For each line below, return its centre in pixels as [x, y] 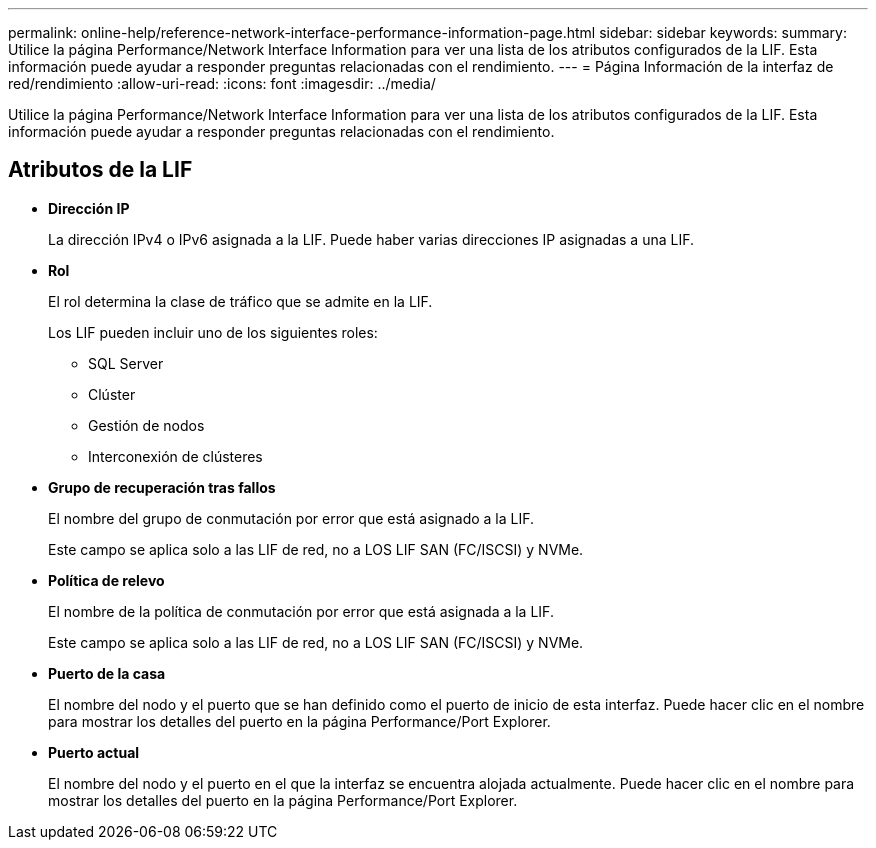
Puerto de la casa [107, 673]
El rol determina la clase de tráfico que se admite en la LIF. [240, 301]
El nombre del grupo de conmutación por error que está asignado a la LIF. [291, 518]
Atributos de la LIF [100, 170]
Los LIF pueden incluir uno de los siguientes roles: [213, 332]
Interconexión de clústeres [175, 456]
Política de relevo [106, 580]
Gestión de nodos [146, 425]
